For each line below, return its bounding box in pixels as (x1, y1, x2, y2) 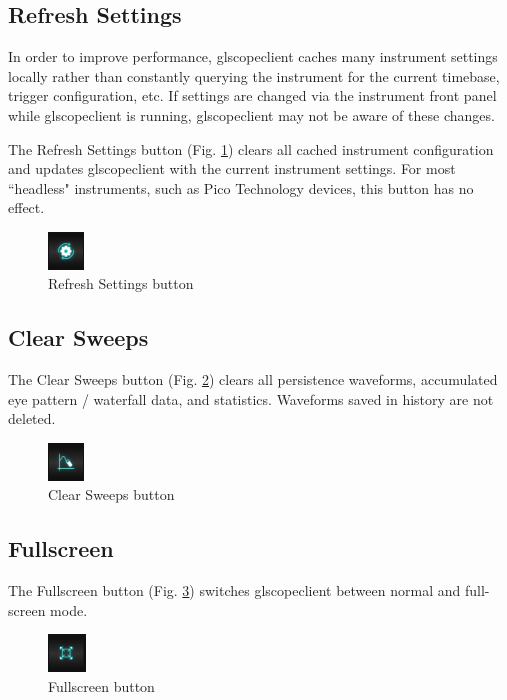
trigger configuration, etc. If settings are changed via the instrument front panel (8, 85, 497, 106)
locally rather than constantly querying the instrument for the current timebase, (8, 65, 500, 86)
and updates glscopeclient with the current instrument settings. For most (8, 158, 456, 179)
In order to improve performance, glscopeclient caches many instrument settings (8, 46, 498, 67)
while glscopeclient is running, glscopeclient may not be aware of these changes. (8, 104, 495, 125)
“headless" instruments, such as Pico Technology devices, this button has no (8, 177, 474, 198)
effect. (8, 197, 45, 218)
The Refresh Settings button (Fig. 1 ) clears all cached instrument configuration (8, 138, 494, 159)
